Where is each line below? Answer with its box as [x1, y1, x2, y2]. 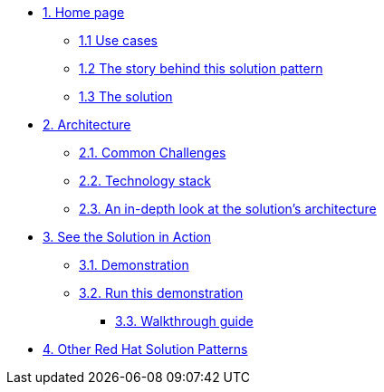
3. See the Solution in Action [43, 229, 212, 244]
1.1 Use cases [79, 33, 158, 48]
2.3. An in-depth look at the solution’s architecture [79, 201, 377, 216]
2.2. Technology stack [79, 173, 211, 188]
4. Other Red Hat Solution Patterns [43, 341, 248, 357]
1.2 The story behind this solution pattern [79, 61, 323, 76]
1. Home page [43, 5, 125, 20]
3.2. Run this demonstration [79, 285, 244, 301]
